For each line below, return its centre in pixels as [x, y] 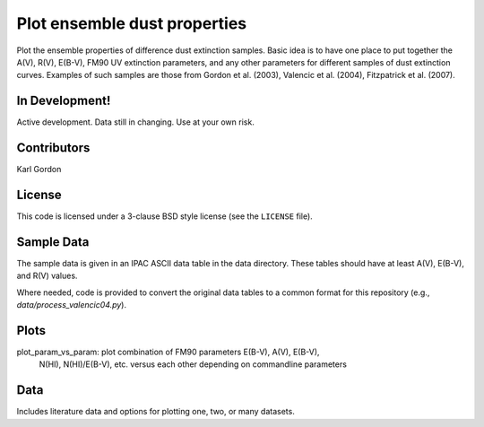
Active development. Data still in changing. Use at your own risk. [135, 122]
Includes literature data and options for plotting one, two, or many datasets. [156, 412]
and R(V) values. [47, 276]
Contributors [53, 148]
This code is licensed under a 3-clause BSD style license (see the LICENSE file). [164, 216]
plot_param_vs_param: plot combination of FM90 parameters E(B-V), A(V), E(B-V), [168, 352]
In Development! [64, 101]
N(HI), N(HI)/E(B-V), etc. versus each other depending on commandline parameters [193, 364]
